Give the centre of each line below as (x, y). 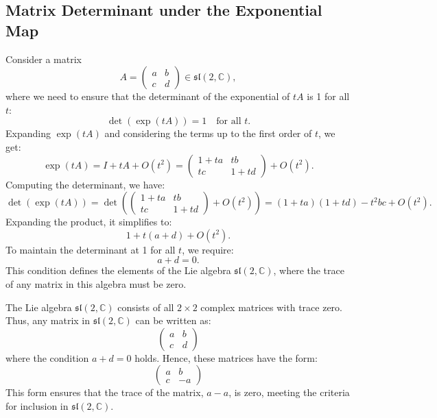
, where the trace (309, 270)
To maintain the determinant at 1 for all (91, 249)
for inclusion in (37, 405)
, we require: (208, 249)
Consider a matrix (44, 59)
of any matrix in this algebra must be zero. (96, 283)
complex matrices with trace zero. (271, 307)
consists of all (146, 307)
